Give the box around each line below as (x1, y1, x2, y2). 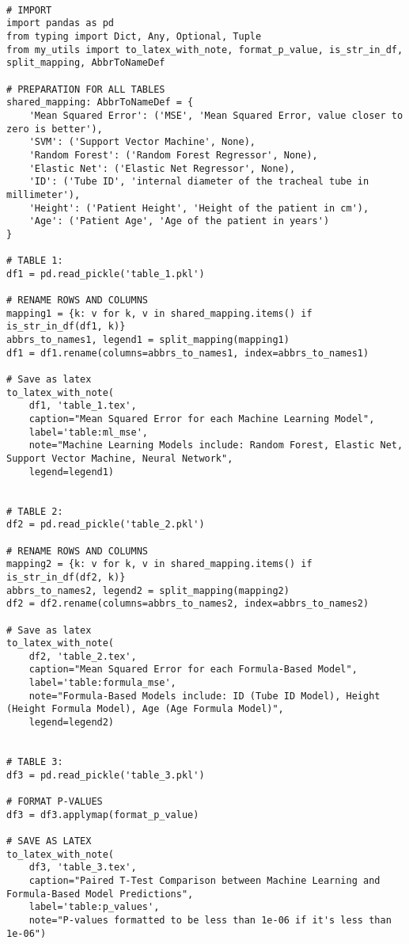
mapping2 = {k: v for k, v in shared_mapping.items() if (6, 558, 312, 570)
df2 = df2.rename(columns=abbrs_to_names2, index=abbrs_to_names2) (6, 598, 369, 610)
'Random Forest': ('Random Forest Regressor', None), (28, 149, 318, 161)
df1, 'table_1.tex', (28, 400, 137, 412)
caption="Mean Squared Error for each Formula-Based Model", (28, 664, 358, 676)
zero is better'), (6, 123, 103, 135)
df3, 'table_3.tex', (28, 862, 137, 874)
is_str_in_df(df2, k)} (6, 571, 126, 583)
